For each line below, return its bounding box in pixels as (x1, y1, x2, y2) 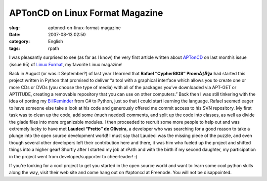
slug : (9, 25, 20, 31)
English (48, 39, 63, 45)
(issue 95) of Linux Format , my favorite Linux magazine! (9, 61, 123, 67)
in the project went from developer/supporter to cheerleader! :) (9, 153, 138, 159)
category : (9, 39, 30, 45)
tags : (9, 45, 20, 51)
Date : (9, 31, 21, 37)
